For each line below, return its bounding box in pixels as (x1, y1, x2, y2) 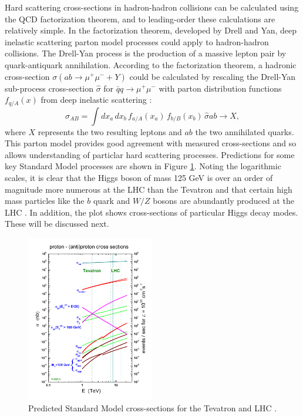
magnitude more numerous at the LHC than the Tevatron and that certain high (5, 183, 292, 195)
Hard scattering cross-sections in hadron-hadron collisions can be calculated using (5, 1, 299, 13)
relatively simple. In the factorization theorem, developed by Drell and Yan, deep (5, 24, 297, 36)
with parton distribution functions (159, 82, 282, 94)
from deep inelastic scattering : (41, 93, 152, 106)
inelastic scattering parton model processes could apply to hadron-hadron (5, 35, 269, 48)
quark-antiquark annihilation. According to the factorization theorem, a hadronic (5, 58, 297, 71)
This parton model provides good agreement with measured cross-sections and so (5, 137, 297, 149)
